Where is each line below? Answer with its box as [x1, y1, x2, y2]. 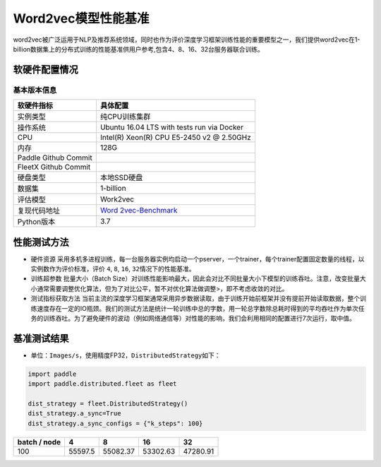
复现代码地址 [17, 206, 60, 215]
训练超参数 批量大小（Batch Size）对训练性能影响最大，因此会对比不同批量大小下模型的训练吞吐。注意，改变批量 [30, 274, 360, 283]
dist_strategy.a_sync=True [28, 410, 121, 418]
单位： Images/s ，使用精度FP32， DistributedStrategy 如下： [30, 350, 221, 360]
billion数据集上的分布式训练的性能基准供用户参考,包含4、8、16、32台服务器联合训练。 [13, 45, 265, 53]
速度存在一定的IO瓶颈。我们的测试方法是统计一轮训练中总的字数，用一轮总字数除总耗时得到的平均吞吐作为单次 [36, 304, 359, 312]
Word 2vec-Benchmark [99, 206, 178, 215]
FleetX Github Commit [17, 162, 91, 172]
